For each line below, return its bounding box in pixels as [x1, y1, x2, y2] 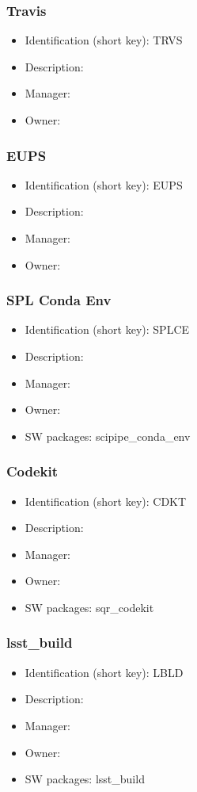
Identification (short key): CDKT [25, 492, 187, 509]
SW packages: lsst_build [25, 771, 145, 787]
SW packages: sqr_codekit [25, 599, 154, 615]
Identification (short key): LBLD [25, 664, 184, 680]
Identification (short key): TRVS [25, 32, 183, 48]
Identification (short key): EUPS [25, 176, 183, 193]
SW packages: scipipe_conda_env [25, 427, 191, 444]
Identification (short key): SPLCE [25, 321, 190, 338]
